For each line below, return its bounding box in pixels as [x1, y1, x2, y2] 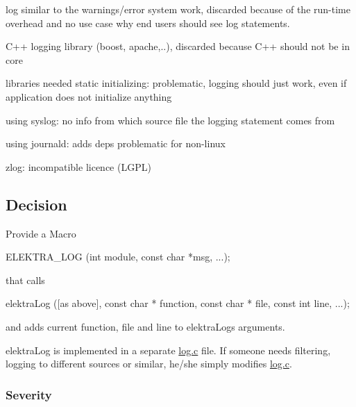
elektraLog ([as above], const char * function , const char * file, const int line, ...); [6, 296, 350, 310]
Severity [6, 385, 52, 403]
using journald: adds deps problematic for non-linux [6, 136, 226, 151]
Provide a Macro [6, 226, 76, 240]
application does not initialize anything [6, 89, 172, 103]
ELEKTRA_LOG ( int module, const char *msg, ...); [6, 249, 230, 264]
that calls [6, 272, 45, 287]
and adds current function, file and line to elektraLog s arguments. [6, 319, 285, 333]
